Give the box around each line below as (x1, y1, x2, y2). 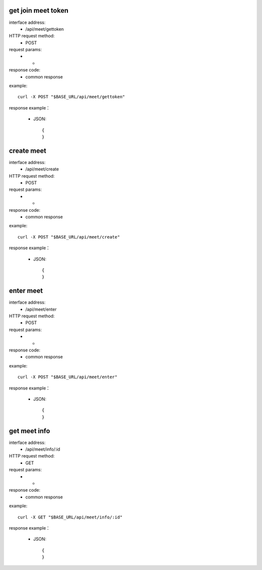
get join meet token (9, 6, 69, 15)
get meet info (9, 426, 50, 435)
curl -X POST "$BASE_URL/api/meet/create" (17, 234, 120, 239)
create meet (9, 147, 47, 155)
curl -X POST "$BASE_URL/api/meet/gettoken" (17, 94, 126, 100)
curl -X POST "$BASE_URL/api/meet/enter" (17, 374, 117, 380)
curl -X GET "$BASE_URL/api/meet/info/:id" (17, 514, 123, 520)
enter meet (9, 287, 43, 295)
